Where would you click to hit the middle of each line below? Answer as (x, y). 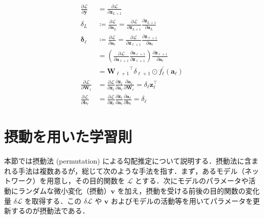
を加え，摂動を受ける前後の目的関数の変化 (189, 191)
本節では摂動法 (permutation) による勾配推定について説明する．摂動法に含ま (131, 161)
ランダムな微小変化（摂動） (64, 191)
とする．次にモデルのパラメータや (192, 181)
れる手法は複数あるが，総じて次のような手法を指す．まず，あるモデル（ (124, 170)
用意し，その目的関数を (86, 181)
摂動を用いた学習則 (68, 136)
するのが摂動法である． (50, 211)
